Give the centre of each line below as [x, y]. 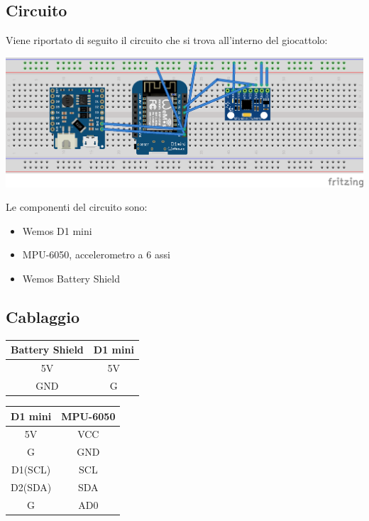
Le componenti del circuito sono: [77, 207]
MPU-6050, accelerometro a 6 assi [96, 254]
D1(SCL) [31, 470]
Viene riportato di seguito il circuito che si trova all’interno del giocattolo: [167, 40]
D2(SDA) [31, 487]
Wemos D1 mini [57, 230]
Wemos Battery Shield [71, 278]
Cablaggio [43, 316]
